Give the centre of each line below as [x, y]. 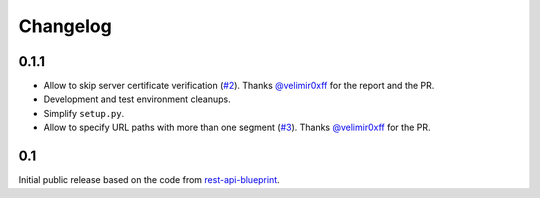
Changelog [65, 26]
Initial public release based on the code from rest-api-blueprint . [149, 180]
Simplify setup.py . [84, 113]
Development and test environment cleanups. [137, 99]
